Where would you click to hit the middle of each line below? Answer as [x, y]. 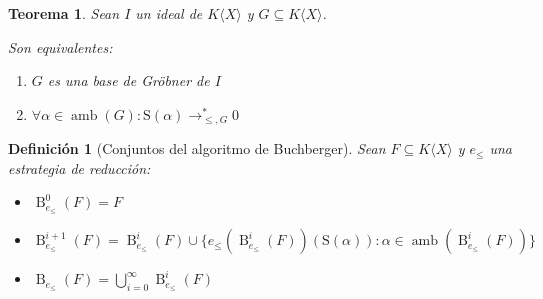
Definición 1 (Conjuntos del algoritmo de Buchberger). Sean [197, 148]
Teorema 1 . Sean [64, 13]
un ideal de [169, 13]
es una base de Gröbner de [128, 80]
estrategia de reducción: [79, 167]
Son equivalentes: [60, 46]
